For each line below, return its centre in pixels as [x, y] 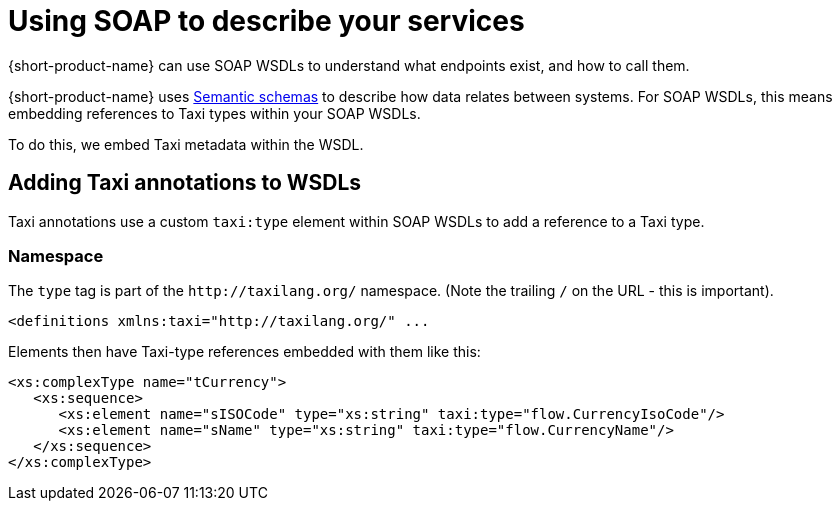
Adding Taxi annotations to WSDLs [185, 183]
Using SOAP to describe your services [266, 21]
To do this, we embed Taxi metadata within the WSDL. [186, 144]
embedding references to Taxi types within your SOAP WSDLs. [214, 113]
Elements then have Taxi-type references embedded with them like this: [244, 352]
